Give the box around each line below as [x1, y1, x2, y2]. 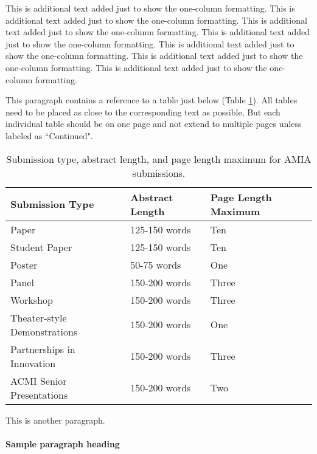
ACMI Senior [10, 373, 67, 388]
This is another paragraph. [5, 413, 105, 426]
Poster [10, 257, 38, 272]
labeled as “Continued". [5, 129, 93, 142]
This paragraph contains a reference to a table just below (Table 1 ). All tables [5, 94, 298, 106]
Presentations [10, 387, 68, 402]
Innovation [10, 356, 56, 370]
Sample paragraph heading [5, 437, 120, 450]
